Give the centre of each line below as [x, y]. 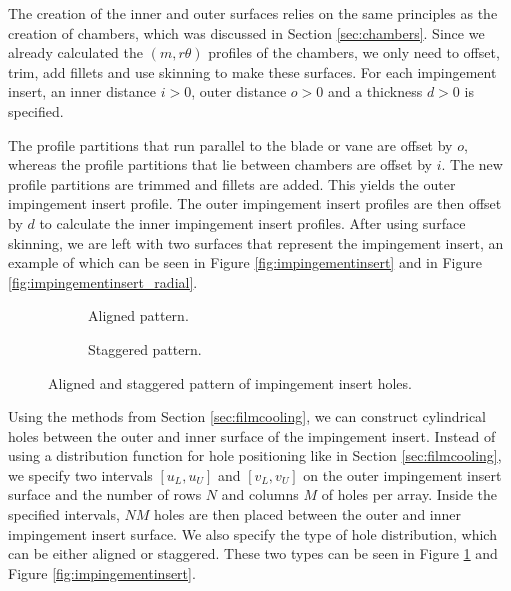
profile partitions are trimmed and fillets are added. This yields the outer [232, 183]
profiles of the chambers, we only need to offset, [354, 52]
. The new [472, 164]
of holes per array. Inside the [409, 494]
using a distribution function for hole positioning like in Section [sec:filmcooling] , [255, 455]
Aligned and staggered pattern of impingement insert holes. [230, 382]
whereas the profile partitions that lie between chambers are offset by [220, 164]
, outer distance [239, 91]
